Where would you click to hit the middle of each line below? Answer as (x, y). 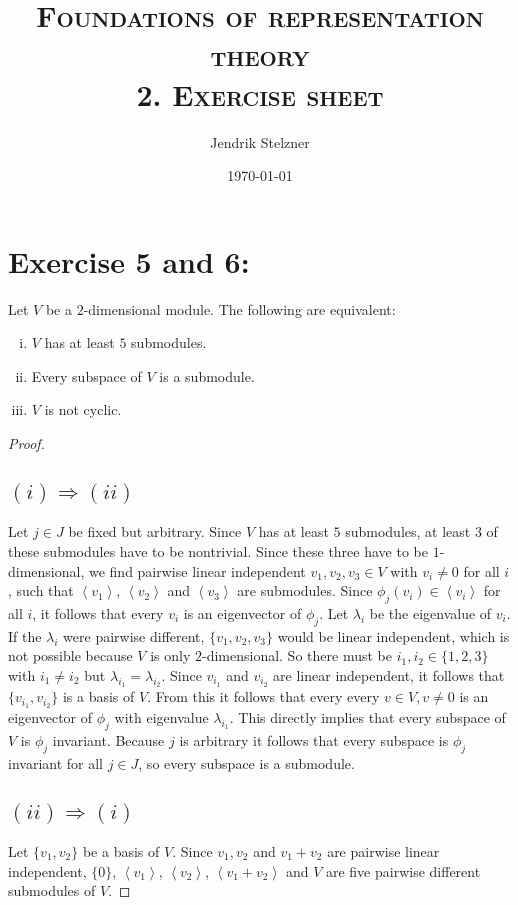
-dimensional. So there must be (296, 655)
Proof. (26, 443)
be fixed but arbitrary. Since (155, 531)
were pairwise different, (134, 635)
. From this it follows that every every (263, 696)
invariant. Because (108, 739)
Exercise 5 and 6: (129, 260)
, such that (41, 590)
